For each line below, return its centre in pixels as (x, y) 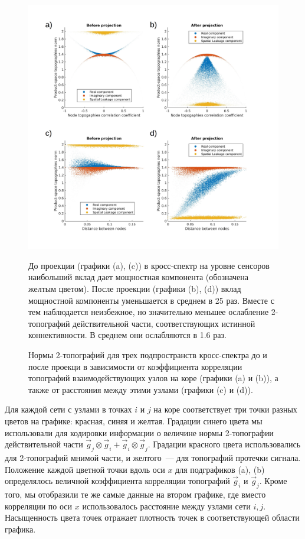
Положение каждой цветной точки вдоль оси (85, 469)
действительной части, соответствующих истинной (164, 323)
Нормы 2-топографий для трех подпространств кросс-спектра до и (148, 354)
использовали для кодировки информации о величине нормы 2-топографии (139, 432)
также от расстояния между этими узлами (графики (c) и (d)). (141, 389)
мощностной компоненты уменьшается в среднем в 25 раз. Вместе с (151, 300)
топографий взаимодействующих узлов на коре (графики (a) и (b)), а (153, 378)
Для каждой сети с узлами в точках (68, 409)
